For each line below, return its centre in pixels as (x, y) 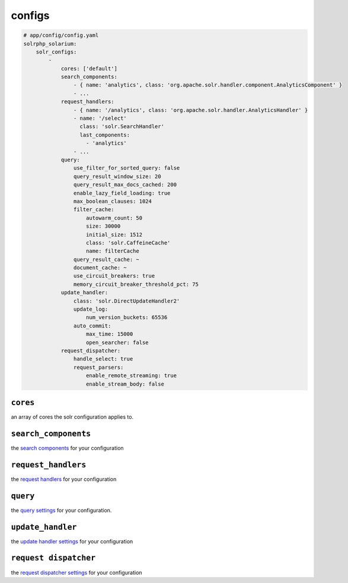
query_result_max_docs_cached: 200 (125, 185)
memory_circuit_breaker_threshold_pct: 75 (136, 284)
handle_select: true (103, 359)
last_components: (105, 135)
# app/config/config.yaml (61, 35)
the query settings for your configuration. (61, 510)
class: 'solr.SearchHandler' (122, 127)
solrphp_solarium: (50, 44)
